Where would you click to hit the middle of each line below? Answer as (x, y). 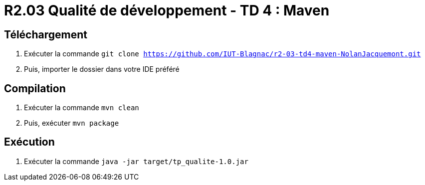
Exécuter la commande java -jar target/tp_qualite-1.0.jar (136, 161)
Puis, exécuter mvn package (72, 123)
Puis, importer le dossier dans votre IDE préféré (102, 69)
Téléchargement (46, 34)
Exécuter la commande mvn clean (82, 108)
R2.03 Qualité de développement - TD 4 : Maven (167, 10)
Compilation (35, 88)
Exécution (29, 142)
